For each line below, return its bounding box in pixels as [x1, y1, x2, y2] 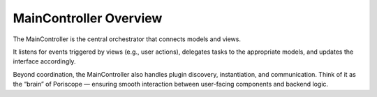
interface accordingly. [13, 57, 76, 66]
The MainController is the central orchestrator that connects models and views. [13, 35, 241, 43]
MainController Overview [13, 10, 163, 26]
